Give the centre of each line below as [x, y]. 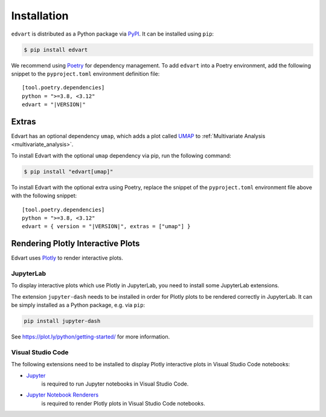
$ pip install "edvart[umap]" [69, 171]
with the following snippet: [44, 196]
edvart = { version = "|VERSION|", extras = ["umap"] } [106, 227]
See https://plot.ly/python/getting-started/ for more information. [91, 337]
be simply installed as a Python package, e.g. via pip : [78, 305]
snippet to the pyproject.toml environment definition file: [85, 74]
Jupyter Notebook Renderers [62, 395]
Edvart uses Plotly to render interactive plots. [67, 258]
